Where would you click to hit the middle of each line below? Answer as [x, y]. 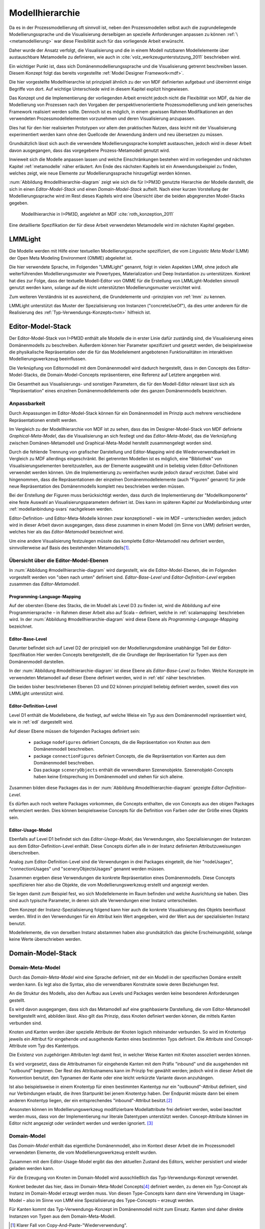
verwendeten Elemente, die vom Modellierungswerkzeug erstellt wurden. [83, 1152]
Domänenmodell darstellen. [37, 662]
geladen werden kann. [32, 1169]
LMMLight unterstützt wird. [36, 694]
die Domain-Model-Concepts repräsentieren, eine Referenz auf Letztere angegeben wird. [130, 375]
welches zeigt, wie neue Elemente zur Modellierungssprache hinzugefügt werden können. [100, 173]
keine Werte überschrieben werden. [45, 939]
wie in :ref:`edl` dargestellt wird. [41, 722]
